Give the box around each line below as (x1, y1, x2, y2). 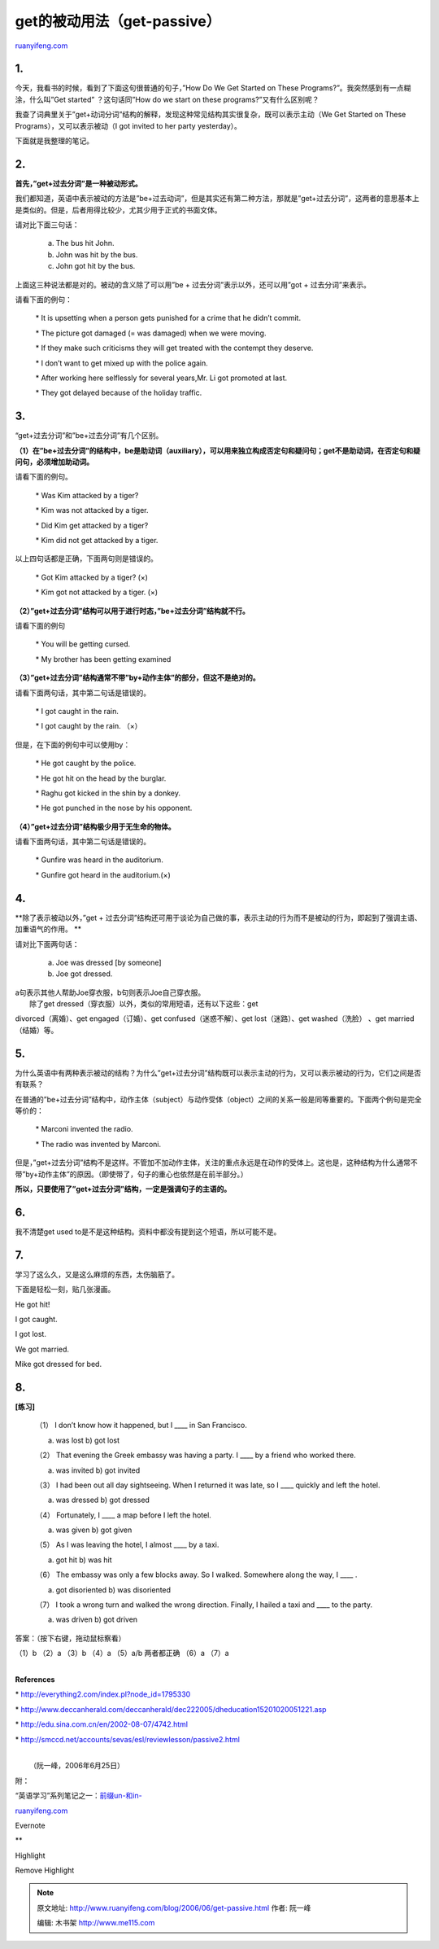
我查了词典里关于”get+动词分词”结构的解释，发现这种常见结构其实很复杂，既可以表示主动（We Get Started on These (15, 110, 406, 120)
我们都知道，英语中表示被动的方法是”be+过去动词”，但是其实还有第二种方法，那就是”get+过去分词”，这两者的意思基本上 (15, 194, 419, 204)
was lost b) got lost (55, 1435, 120, 1445)
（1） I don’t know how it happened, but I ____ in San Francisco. (35, 1421, 247, 1430)
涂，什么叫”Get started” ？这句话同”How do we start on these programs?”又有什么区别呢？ (15, 94, 319, 104)
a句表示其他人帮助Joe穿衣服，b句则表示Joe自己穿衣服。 (15, 988, 206, 997)
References (15, 1675, 55, 1684)
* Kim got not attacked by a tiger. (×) (35, 587, 159, 598)
